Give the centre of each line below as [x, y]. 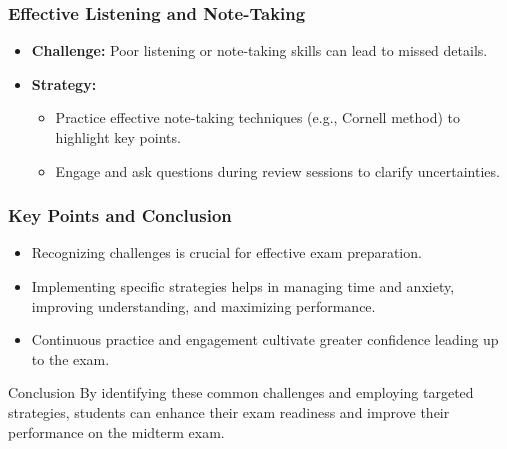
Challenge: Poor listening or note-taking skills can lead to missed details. [259, 50]
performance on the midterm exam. [116, 431]
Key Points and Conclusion [120, 215]
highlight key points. [118, 137]
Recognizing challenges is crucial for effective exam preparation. [226, 252]
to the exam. [70, 358]
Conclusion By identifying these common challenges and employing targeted [241, 392]
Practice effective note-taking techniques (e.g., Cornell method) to [257, 117]
